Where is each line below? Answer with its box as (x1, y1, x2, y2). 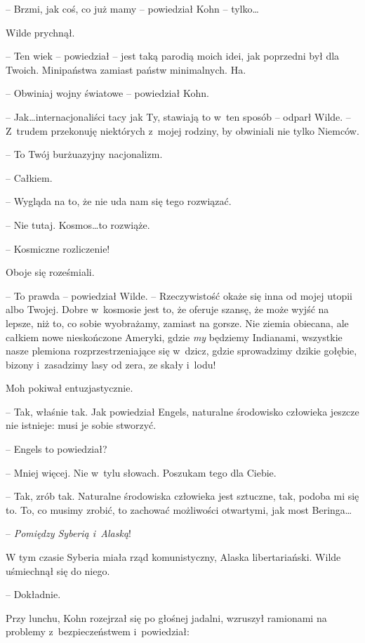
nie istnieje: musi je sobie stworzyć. (6, 418, 157, 432)
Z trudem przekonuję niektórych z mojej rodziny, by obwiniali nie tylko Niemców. (6, 123, 359, 138)
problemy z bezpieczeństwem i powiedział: (6, 624, 190, 639)
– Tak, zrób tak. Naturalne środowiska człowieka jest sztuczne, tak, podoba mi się (6, 489, 359, 503)
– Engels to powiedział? (6, 442, 107, 456)
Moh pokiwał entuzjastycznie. (6, 380, 133, 395)
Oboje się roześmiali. (6, 265, 95, 279)
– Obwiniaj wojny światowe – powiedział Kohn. (6, 86, 209, 100)
